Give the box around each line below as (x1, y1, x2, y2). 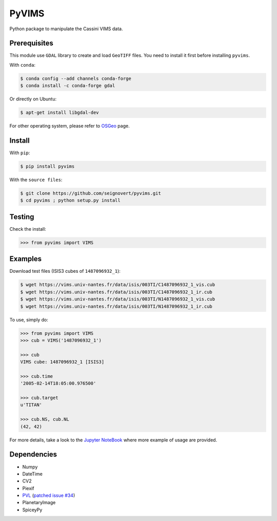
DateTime (22, 471, 43, 477)
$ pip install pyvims (20, 164, 75, 169)
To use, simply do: (9, 316, 48, 323)
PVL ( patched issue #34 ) (22, 492, 75, 498)
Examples (9, 254, 42, 264)
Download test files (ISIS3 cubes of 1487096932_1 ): (9, 268, 121, 274)
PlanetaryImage (22, 499, 56, 506)
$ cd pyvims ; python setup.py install (20, 197, 121, 204)
